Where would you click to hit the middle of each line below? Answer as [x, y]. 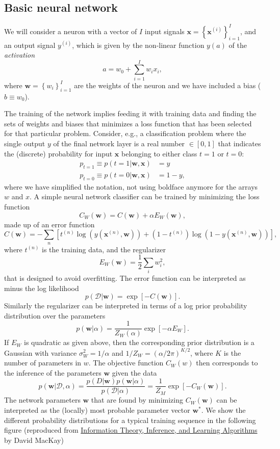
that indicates [239, 143]
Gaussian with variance [41, 352]
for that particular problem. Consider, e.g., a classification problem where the [125, 133]
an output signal [30, 45]
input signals [164, 31]
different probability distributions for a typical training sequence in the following [130, 420]
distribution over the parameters [55, 315]
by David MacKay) [34, 440]
